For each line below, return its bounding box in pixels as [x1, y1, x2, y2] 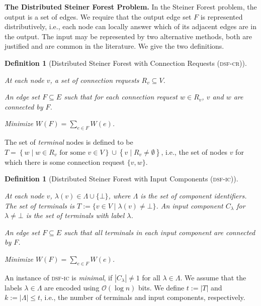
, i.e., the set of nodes [161, 146, 227, 157]
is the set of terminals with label [26, 210, 125, 221]
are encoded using [44, 282, 100, 292]
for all [142, 272, 160, 282]
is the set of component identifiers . [140, 190, 247, 200]
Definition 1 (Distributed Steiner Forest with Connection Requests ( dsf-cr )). [5, 57, 247, 68]
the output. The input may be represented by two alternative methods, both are [5, 31, 252, 41]
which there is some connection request [5, 156, 125, 167]
